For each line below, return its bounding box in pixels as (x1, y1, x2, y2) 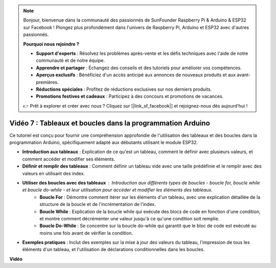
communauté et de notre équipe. (36, 57, 105, 64)
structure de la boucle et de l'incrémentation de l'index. (39, 201, 156, 208)
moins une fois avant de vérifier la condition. (39, 230, 133, 236)
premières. (36, 79, 59, 85)
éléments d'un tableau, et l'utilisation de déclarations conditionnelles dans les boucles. (22, 246, 205, 253)
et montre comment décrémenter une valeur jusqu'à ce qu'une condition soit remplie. (39, 215, 220, 221)
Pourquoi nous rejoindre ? (23, 41, 79, 47)
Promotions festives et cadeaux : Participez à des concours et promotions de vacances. (36, 93, 224, 99)
